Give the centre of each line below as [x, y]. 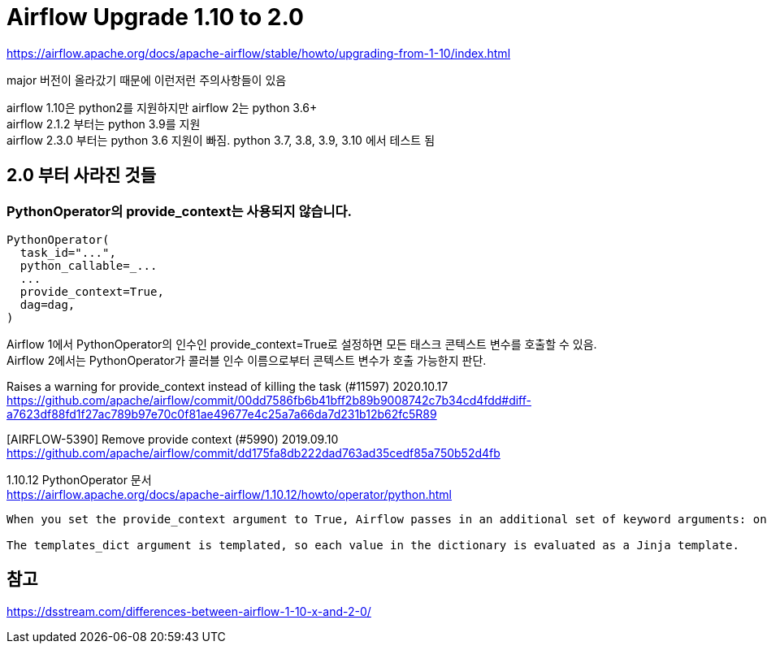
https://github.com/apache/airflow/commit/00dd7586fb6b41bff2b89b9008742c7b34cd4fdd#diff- [269, 400]
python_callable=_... [89, 265]
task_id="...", [68, 252]
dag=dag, [48, 304]
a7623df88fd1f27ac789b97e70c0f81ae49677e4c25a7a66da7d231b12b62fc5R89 [222, 414]
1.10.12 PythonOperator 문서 [79, 479]
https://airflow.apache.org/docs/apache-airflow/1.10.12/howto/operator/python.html [230, 494]
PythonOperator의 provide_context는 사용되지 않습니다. [180, 211]
